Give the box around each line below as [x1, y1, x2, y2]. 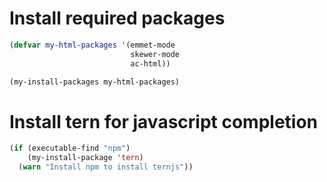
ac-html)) [130, 58, 171, 69]
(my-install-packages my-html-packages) [9, 77, 181, 87]
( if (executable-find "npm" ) [9, 143, 131, 154]
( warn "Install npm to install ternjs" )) [18, 162, 194, 172]
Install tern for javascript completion [9, 110, 319, 133]
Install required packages [9, 7, 226, 30]
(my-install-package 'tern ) [27, 153, 144, 163]
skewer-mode [130, 49, 181, 59]
